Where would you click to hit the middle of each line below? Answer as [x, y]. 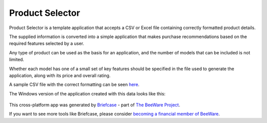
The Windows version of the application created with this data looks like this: [87, 93]
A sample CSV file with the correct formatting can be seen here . [74, 84]
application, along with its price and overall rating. [60, 75]
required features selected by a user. [46, 43]
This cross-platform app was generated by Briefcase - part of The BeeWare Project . [95, 105]
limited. [17, 60]
